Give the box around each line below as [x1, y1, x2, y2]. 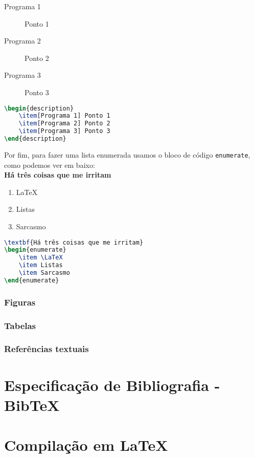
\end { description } [4, 135, 66, 143]
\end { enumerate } [4, 276, 59, 284]
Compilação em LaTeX [4, 434, 168, 455]
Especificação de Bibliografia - [4, 374, 220, 395]
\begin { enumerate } [4, 246, 66, 254]
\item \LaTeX [18, 254, 63, 261]
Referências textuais [4, 342, 89, 355]
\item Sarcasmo [18, 269, 70, 277]
